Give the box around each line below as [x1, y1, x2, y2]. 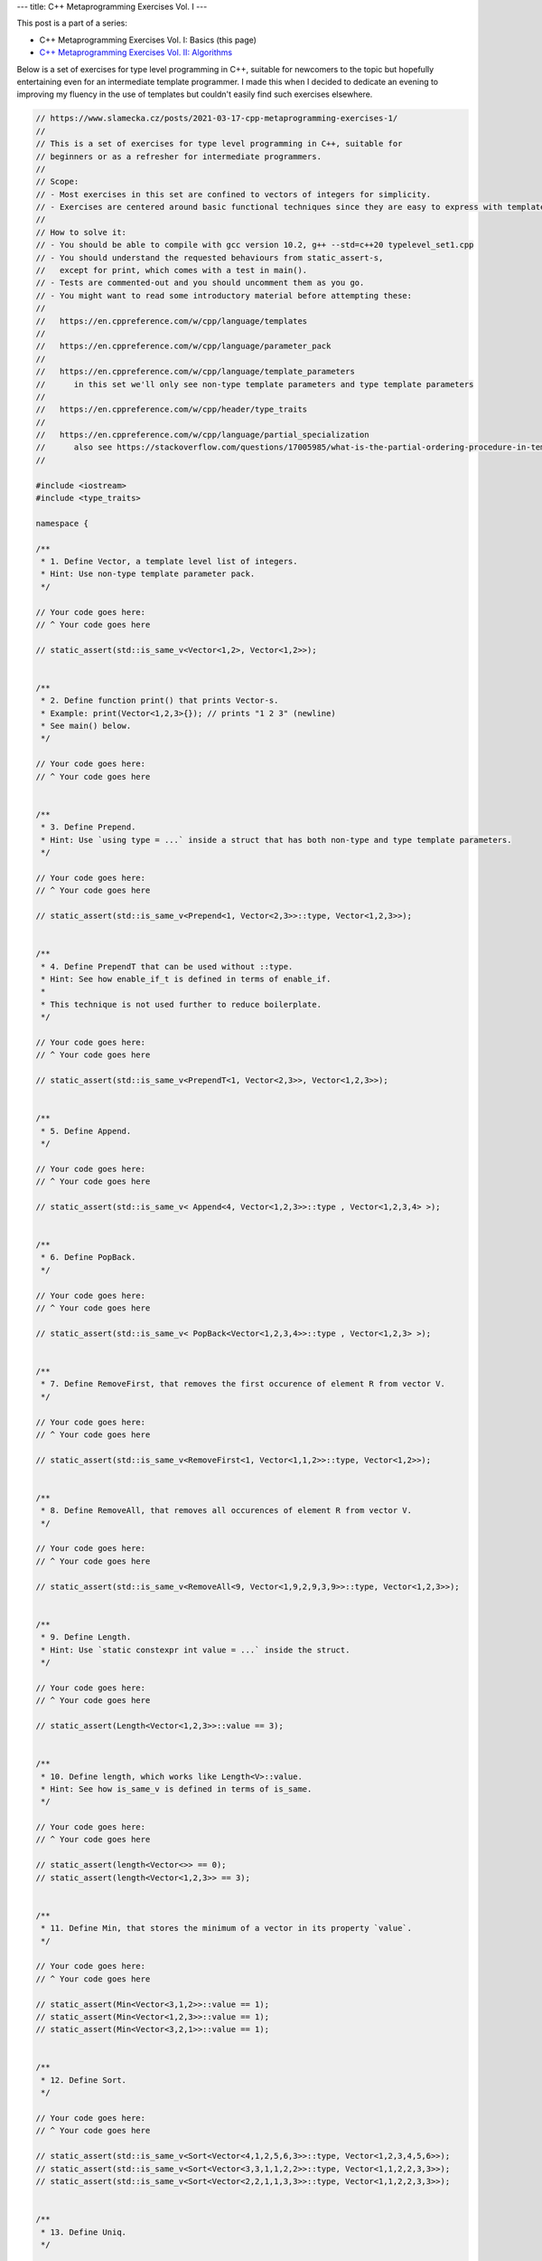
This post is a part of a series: [16, 18, 128, 29]
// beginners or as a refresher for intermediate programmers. [35, 151, 322, 162]
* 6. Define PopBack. [41, 1253, 136, 1263]
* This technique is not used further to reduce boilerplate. [41, 999, 322, 1009]
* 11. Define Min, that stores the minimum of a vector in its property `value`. [41, 1923, 413, 1934]
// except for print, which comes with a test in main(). [35, 265, 308, 276]
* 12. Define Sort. [41, 2075, 126, 2085]
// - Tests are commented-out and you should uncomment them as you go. [35, 278, 365, 289]
